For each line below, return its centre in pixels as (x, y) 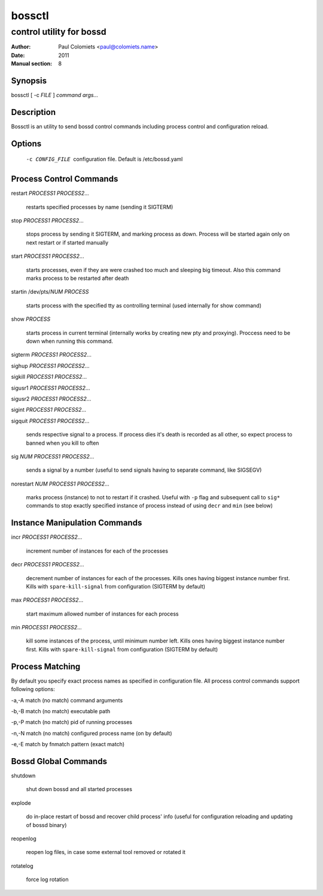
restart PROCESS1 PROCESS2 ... (50, 193)
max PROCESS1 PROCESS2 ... (47, 600)
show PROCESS (31, 319)
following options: (33, 689)
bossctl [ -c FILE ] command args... (55, 95)
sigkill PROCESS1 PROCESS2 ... (49, 377)
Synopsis (29, 81)
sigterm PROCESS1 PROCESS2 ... (51, 355)
